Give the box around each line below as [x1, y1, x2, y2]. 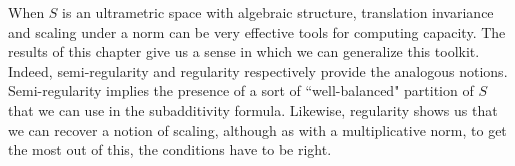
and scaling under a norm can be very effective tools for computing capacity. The [8, 21, 506, 42]
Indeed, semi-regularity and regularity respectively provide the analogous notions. [8, 60, 508, 81]
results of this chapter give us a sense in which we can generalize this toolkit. [8, 41, 480, 62]
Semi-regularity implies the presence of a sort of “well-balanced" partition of [8, 80, 474, 101]
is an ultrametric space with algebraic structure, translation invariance [62, 2, 494, 22]
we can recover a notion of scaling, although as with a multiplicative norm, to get [8, 119, 507, 140]
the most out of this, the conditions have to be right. [8, 139, 332, 160]
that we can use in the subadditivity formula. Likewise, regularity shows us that [8, 99, 498, 120]
